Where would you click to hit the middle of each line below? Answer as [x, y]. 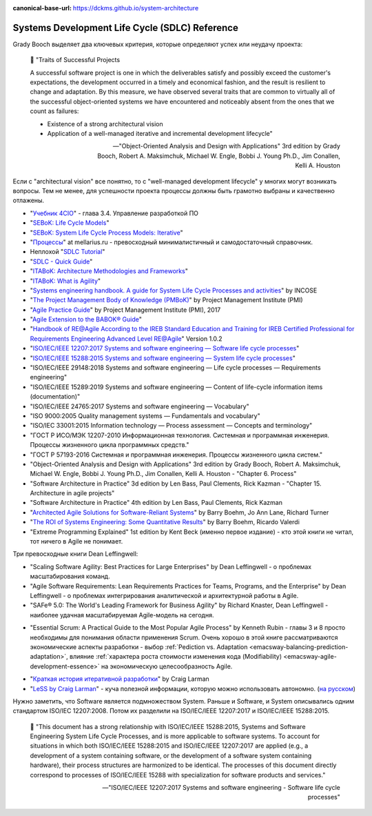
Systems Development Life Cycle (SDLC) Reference [126, 28]
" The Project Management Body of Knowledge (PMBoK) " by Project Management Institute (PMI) [166, 300]
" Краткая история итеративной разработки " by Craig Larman [120, 679]
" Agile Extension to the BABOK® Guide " [86, 319]
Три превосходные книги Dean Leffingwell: [75, 554]
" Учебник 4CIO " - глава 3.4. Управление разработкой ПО [114, 213]
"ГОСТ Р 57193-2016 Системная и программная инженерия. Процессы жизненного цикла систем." [176, 455]
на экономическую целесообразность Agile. [167, 666]
